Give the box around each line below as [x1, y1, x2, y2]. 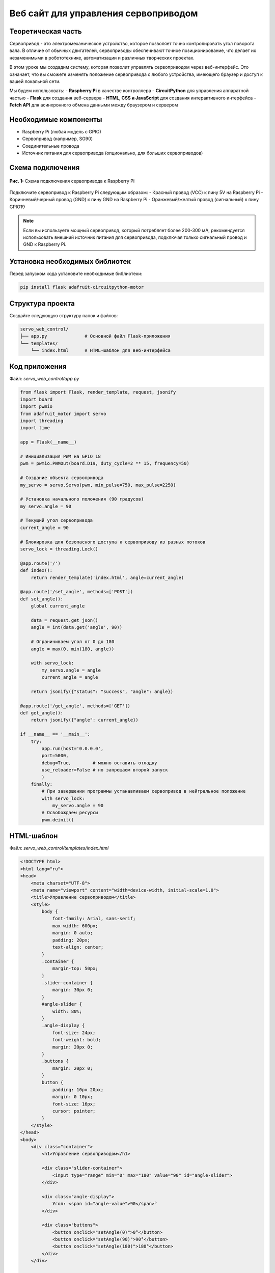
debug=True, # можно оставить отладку [41, 760, 157, 766]
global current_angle [31, 603, 85, 609]
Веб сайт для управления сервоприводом [9, 8, 198, 19]
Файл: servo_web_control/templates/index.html [9, 845, 109, 851]
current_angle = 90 [20, 524, 69, 531]
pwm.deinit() [41, 817, 74, 822]
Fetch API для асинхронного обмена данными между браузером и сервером [9, 102, 178, 108]
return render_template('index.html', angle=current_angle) [31, 574, 184, 580]
